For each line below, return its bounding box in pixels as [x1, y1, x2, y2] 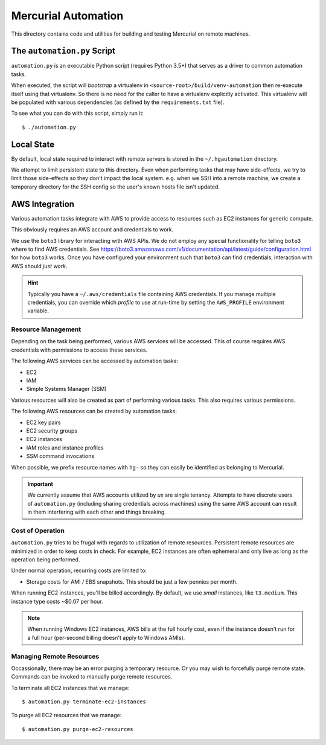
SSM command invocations [26, 453, 95, 460]
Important [27, 480, 54, 488]
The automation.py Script [11, 46, 116, 56]
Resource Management [11, 325, 81, 334]
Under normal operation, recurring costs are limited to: [11, 567, 147, 574]
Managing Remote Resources [11, 652, 100, 660]
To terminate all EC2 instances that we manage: [11, 684, 130, 691]
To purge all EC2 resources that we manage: [11, 712, 122, 719]
